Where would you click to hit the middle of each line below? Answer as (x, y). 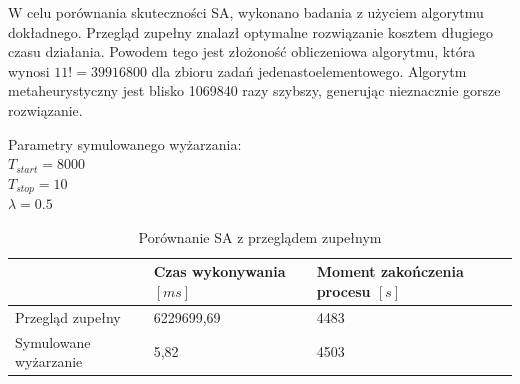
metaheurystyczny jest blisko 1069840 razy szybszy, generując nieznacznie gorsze (254, 90)
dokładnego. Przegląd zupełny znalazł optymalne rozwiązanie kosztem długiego (251, 31)
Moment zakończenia (390, 271)
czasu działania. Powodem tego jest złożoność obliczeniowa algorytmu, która (242, 51)
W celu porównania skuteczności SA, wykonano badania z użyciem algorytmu (246, 12)
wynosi (29, 70)
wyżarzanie (49, 361)
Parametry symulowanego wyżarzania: (125, 143)
